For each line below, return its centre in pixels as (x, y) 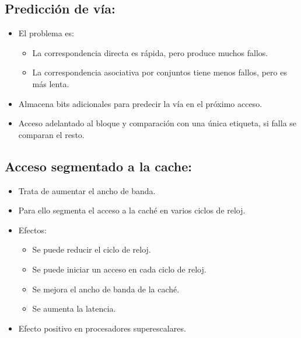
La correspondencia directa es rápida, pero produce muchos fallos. (150, 52)
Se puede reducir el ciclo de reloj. (92, 249)
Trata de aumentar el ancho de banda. (87, 190)
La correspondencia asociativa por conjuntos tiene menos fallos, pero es (160, 72)
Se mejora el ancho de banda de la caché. (106, 289)
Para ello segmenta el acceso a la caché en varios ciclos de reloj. (132, 210)
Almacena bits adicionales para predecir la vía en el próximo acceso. (140, 103)
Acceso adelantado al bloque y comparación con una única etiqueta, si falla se (157, 123)
